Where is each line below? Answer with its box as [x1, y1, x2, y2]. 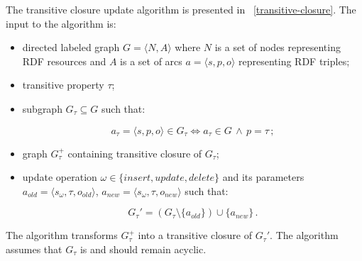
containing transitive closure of [67, 145, 202, 160]
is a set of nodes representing [214, 40, 341, 55]
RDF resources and [22, 53, 106, 68]
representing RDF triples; [238, 53, 350, 68]
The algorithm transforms [6, 228, 118, 243]
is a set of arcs [120, 53, 182, 68]
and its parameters [222, 170, 305, 184]
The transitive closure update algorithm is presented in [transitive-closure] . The [6, 2, 356, 16]
